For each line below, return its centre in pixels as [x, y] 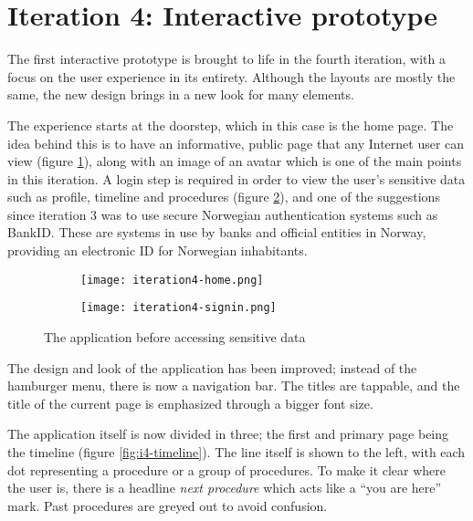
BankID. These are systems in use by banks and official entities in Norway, [217, 232]
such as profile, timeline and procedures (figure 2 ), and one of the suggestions [224, 197]
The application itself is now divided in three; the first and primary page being [228, 434]
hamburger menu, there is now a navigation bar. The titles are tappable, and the [234, 386]
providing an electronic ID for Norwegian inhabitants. [158, 250]
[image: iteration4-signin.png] [179, 308]
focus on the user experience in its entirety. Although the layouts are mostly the [231, 76]
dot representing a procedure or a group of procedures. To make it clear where [227, 469]
